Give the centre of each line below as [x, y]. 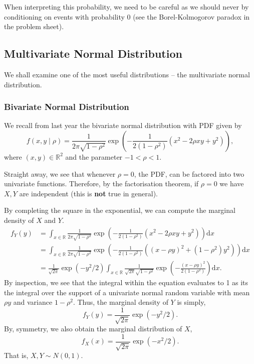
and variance [33, 302]
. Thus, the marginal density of [120, 302]
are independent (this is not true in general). [88, 193]
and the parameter [94, 156]
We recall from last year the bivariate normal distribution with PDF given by [123, 125]
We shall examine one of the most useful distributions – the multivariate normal [127, 74]
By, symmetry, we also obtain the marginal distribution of [93, 329]
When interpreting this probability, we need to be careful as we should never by [126, 7]
